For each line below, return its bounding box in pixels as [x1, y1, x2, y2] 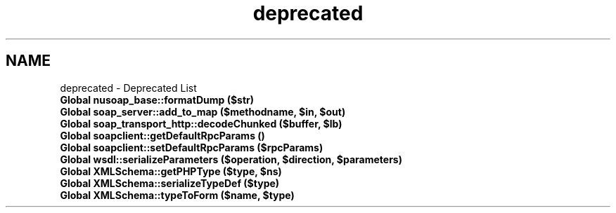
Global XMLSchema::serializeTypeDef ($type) [60, 177, 280, 189]
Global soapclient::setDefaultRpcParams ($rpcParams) [60, 141, 323, 153]
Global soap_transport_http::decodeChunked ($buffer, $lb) [60, 117, 342, 130]
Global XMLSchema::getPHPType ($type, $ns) [60, 165, 282, 177]
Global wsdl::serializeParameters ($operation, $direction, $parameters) [60, 153, 402, 165]
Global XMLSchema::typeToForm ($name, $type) [60, 188, 295, 201]
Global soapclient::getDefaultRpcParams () [60, 129, 265, 142]
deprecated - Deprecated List [60, 81, 197, 94]
